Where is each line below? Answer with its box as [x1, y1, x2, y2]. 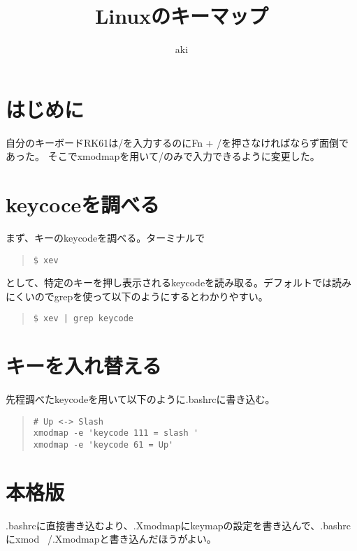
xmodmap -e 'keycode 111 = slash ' [33, 428, 199, 439]
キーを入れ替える [6, 351, 162, 380]
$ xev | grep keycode [33, 314, 133, 324]
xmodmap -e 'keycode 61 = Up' [33, 440, 174, 450]
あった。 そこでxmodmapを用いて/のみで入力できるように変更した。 [6, 149, 320, 163]
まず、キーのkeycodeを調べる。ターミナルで [6, 230, 205, 244]
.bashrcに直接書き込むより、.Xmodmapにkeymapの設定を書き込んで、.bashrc [6, 517, 351, 532]
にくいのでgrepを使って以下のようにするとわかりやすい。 [6, 288, 268, 303]
